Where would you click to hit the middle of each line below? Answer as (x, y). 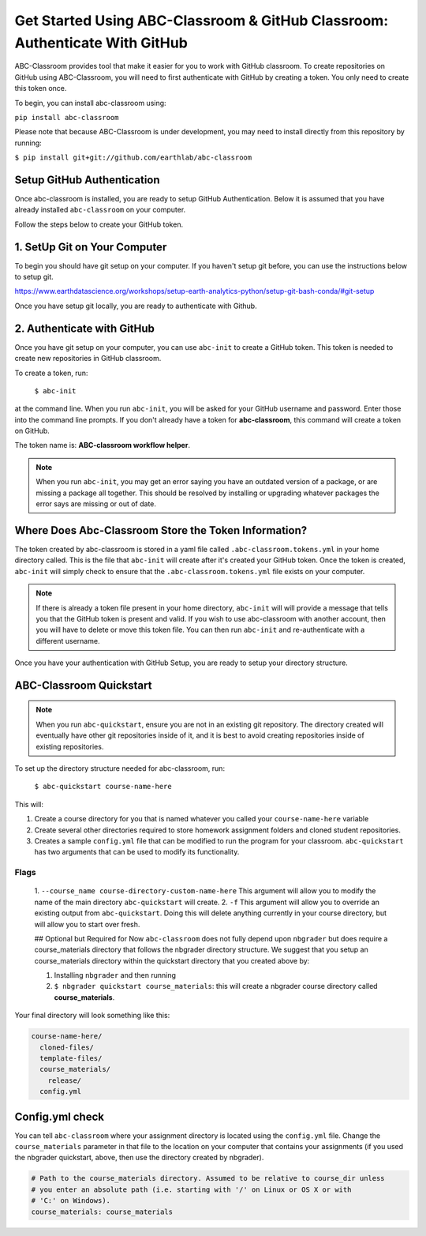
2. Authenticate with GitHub (85, 328)
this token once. (41, 88)
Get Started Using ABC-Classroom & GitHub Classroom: (202, 21)
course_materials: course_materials (102, 1212)
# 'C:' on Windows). (71, 1201)
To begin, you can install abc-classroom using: (90, 103)
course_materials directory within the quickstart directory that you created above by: (172, 960)
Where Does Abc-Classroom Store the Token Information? (161, 530)
